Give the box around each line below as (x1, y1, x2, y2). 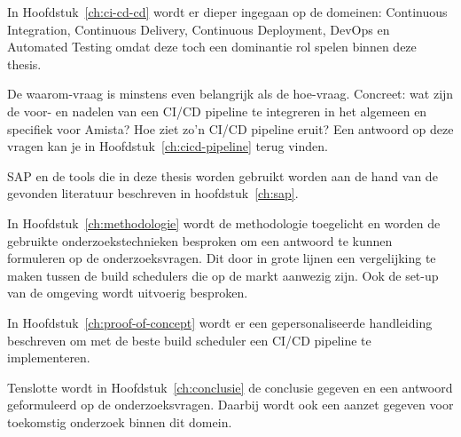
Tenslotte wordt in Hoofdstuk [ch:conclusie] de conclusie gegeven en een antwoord (7, 377, 453, 396)
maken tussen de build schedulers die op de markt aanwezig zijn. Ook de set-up (7, 266, 439, 284)
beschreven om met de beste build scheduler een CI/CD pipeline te (7, 330, 371, 349)
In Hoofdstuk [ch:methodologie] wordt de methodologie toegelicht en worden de (7, 213, 441, 232)
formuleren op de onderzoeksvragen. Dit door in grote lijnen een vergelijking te (7, 249, 436, 267)
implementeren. (7, 348, 90, 367)
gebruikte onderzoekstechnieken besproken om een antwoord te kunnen (7, 231, 393, 250)
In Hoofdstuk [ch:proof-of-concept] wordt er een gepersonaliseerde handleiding (7, 313, 433, 331)
